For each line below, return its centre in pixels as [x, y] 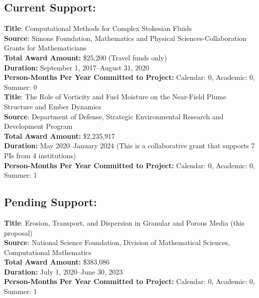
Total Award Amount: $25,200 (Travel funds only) [86, 57]
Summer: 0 [21, 87]
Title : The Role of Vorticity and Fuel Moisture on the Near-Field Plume [115, 97]
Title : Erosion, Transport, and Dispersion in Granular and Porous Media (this [124, 222]
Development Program [38, 126]
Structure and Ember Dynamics [53, 106]
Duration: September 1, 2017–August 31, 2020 [77, 67]
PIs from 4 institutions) [40, 155]
